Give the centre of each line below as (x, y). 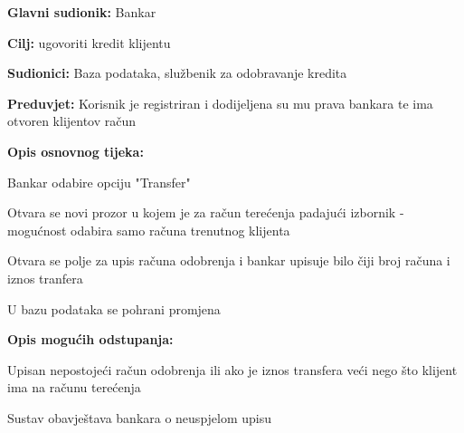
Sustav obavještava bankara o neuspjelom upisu (140, 417)
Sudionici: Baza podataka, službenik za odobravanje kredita (177, 73)
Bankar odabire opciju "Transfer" (99, 182)
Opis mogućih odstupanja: (90, 339)
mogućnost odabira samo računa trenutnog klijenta (149, 230)
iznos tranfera (45, 278)
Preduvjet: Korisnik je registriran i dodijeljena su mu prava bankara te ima (220, 103)
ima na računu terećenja (74, 387)
